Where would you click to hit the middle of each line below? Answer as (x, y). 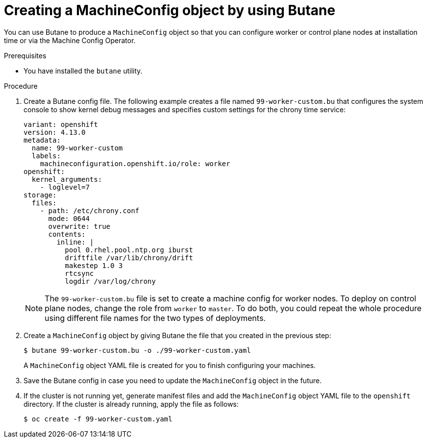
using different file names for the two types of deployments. (155, 318)
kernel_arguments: (67, 179)
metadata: (42, 140)
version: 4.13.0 (55, 132)
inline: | (75, 242)
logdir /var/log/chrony (110, 281)
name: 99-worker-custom (77, 148)
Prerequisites (25, 55)
